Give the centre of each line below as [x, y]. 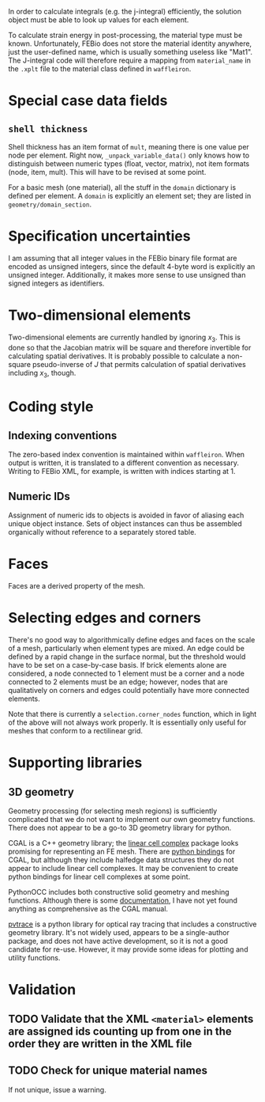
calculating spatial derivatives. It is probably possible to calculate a [117, 356]
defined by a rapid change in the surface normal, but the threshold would [127, 657]
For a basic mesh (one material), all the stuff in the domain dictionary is [122, 187]
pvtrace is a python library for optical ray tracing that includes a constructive [132, 924]
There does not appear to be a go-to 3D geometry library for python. [120, 828]
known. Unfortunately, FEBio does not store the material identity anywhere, [130, 44]
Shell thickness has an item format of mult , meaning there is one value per [129, 147]
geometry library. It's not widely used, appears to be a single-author [119, 933]
